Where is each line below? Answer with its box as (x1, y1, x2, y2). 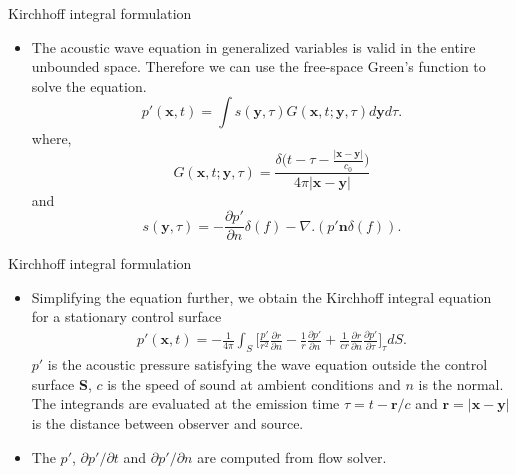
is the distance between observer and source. (31, 412, 304, 433)
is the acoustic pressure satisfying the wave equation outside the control (47, 354, 488, 375)
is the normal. (418, 373, 504, 394)
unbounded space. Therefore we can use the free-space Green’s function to (31, 56, 486, 77)
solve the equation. (31, 75, 147, 96)
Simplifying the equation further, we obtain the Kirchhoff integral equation (31, 286, 492, 307)
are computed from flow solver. (197, 446, 387, 467)
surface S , (31, 373, 92, 394)
